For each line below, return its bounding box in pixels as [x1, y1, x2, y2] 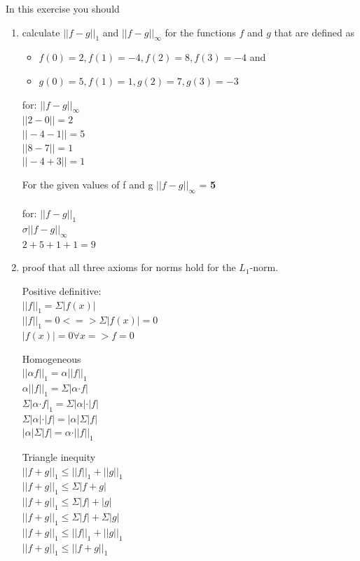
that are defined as [274, 25, 354, 39]
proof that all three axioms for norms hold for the [22, 260, 236, 275]
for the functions [165, 25, 236, 39]
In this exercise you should [6, 1, 120, 15]
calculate [22, 25, 60, 39]
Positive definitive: [22, 283, 102, 298]
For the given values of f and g [22, 176, 153, 191]
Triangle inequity [22, 450, 96, 464]
